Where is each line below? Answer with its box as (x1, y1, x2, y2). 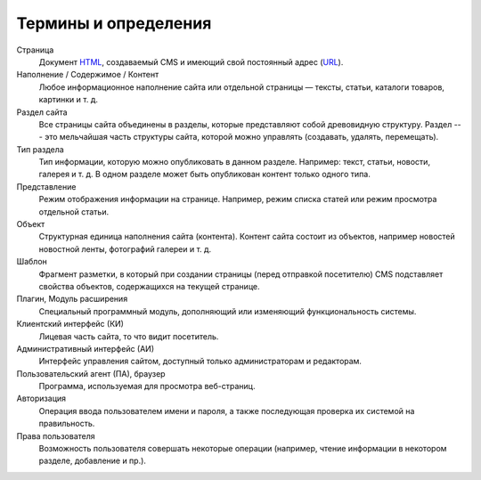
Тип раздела (16, 143, 64, 155)
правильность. (38, 419, 95, 429)
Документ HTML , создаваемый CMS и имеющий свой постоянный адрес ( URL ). (38, 56, 344, 67)
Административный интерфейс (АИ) (16, 343, 155, 354)
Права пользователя (16, 430, 95, 441)
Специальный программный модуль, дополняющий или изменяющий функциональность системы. (38, 305, 417, 316)
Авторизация (16, 393, 67, 404)
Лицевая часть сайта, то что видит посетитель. (38, 330, 219, 342)
